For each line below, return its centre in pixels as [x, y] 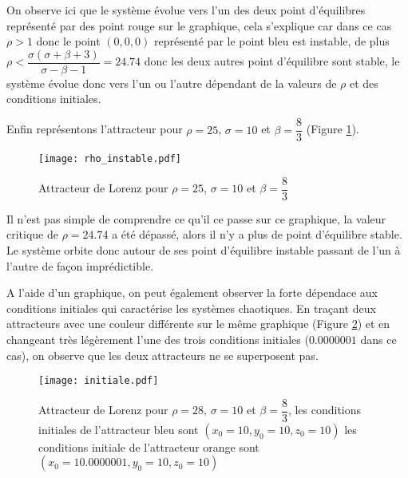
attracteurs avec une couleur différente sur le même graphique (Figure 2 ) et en [198, 324]
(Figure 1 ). [333, 129]
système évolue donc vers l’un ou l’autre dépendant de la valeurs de [172, 83]
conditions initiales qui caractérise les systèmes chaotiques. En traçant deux [191, 308]
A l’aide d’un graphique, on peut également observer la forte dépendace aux [192, 292]
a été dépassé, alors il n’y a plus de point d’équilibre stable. [257, 234]
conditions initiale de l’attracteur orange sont [149, 446]
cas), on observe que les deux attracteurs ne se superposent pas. [162, 355]
